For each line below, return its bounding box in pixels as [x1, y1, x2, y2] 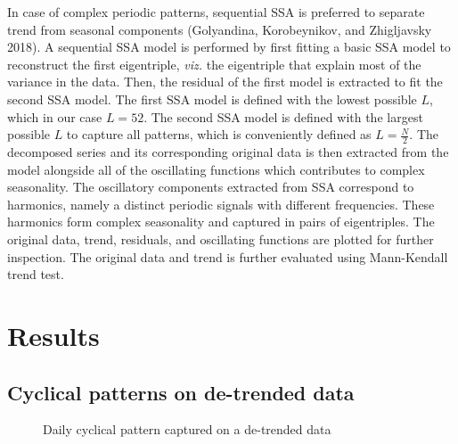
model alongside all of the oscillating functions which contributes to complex [7, 160, 425, 178]
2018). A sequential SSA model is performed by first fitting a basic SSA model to [7, 37, 451, 56]
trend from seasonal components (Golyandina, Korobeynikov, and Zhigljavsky [7, 20, 432, 38]
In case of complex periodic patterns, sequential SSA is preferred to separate [7, 3, 425, 21]
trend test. [7, 265, 64, 284]
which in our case [7, 107, 102, 126]
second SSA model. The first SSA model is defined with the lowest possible [7, 89, 417, 108]
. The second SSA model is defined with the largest [143, 107, 423, 126]
